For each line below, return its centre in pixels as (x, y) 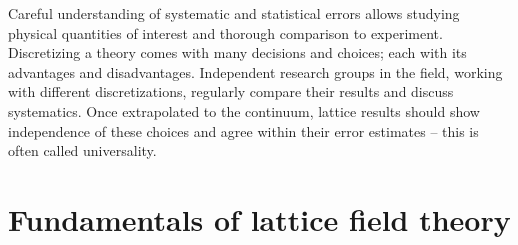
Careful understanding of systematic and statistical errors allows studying (234, 13)
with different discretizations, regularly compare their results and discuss (231, 91)
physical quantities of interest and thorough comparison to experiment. (225, 32)
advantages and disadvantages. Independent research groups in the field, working (255, 71)
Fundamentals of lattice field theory (259, 218)
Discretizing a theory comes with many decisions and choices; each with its (237, 52)
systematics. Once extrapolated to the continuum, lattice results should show (244, 110)
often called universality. (82, 150)
